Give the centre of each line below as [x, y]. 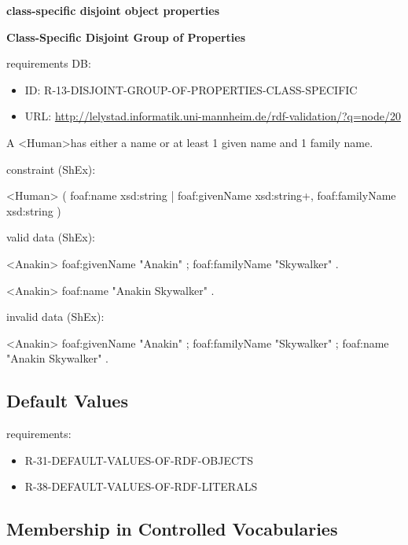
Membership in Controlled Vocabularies [172, 529]
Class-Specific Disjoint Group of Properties [126, 37]
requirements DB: [49, 63]
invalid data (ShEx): [55, 317]
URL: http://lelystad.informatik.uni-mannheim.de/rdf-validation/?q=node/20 [213, 116]
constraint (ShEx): [51, 169]
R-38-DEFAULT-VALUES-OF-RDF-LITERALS [141, 486]
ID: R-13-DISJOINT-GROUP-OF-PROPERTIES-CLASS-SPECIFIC [191, 89]
